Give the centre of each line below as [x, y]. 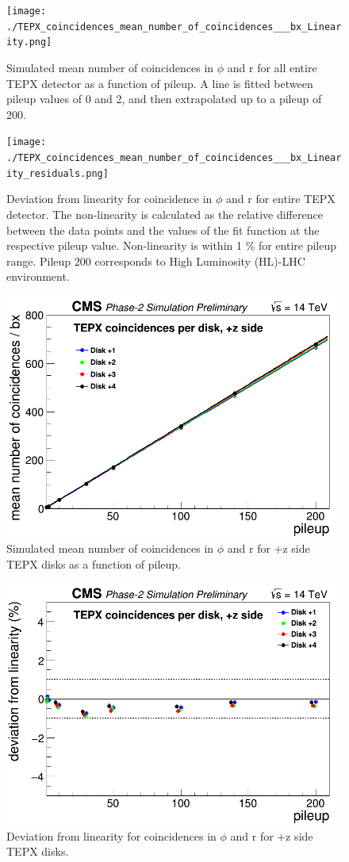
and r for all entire [272, 67]
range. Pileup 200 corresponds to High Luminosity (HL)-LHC [156, 261]
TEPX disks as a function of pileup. [94, 563]
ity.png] [29, 42]
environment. [38, 276]
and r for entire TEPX [281, 199]
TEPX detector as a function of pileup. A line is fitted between [160, 83]
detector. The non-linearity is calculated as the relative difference [165, 214]
